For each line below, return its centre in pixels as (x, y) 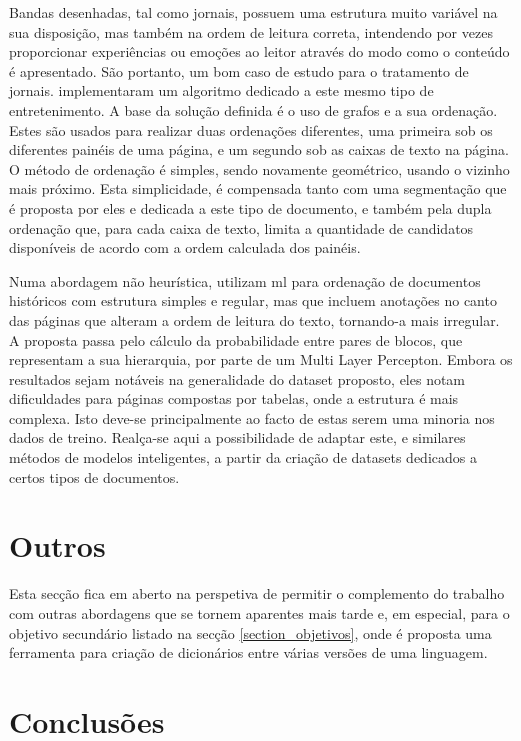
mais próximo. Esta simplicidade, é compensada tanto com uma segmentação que (258, 188)
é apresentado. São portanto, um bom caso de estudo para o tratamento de (239, 70)
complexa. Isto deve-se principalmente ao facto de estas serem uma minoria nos (252, 417)
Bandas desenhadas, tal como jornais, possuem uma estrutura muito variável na (253, 12)
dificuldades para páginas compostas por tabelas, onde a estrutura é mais (234, 398)
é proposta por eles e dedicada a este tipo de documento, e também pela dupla (250, 207)
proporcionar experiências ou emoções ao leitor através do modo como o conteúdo (259, 51)
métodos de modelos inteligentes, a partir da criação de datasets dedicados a (243, 457)
